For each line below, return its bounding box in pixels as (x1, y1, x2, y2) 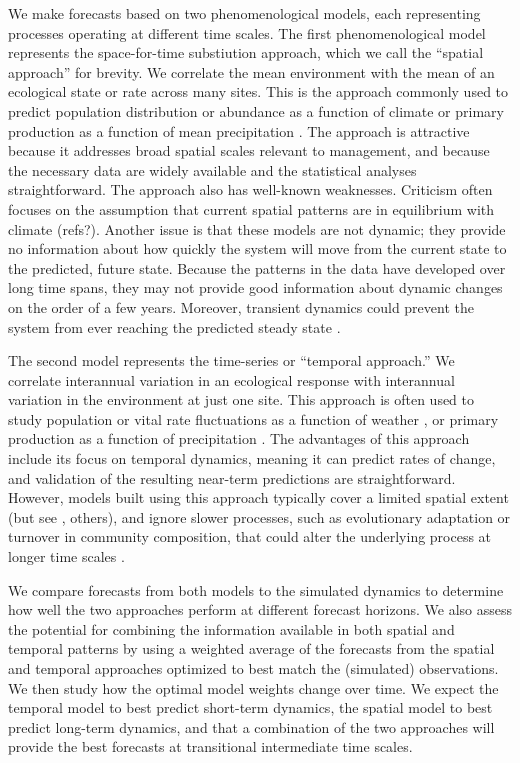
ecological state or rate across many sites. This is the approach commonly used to (8, 81, 509, 102)
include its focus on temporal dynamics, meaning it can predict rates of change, (8, 448, 496, 469)
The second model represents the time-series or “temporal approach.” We (8, 350, 455, 371)
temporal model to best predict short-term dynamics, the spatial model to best (8, 697, 493, 718)
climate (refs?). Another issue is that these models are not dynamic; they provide (8, 218, 506, 239)
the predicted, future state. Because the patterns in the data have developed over (8, 257, 506, 278)
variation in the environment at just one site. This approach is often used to (8, 389, 475, 410)
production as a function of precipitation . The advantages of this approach (8, 428, 470, 449)
